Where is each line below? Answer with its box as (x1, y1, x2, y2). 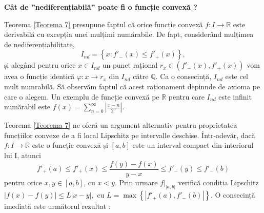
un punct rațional (102, 60, 158, 70)
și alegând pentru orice (4, 60, 76, 70)
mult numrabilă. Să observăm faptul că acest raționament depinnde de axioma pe (4, 81, 260, 91)
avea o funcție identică (4, 71, 75, 82)
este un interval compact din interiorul (132, 140, 254, 150)
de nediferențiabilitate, (4, 38, 75, 49)
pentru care (168, 91, 205, 102)
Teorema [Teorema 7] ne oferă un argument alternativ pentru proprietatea (4, 120, 237, 130)
